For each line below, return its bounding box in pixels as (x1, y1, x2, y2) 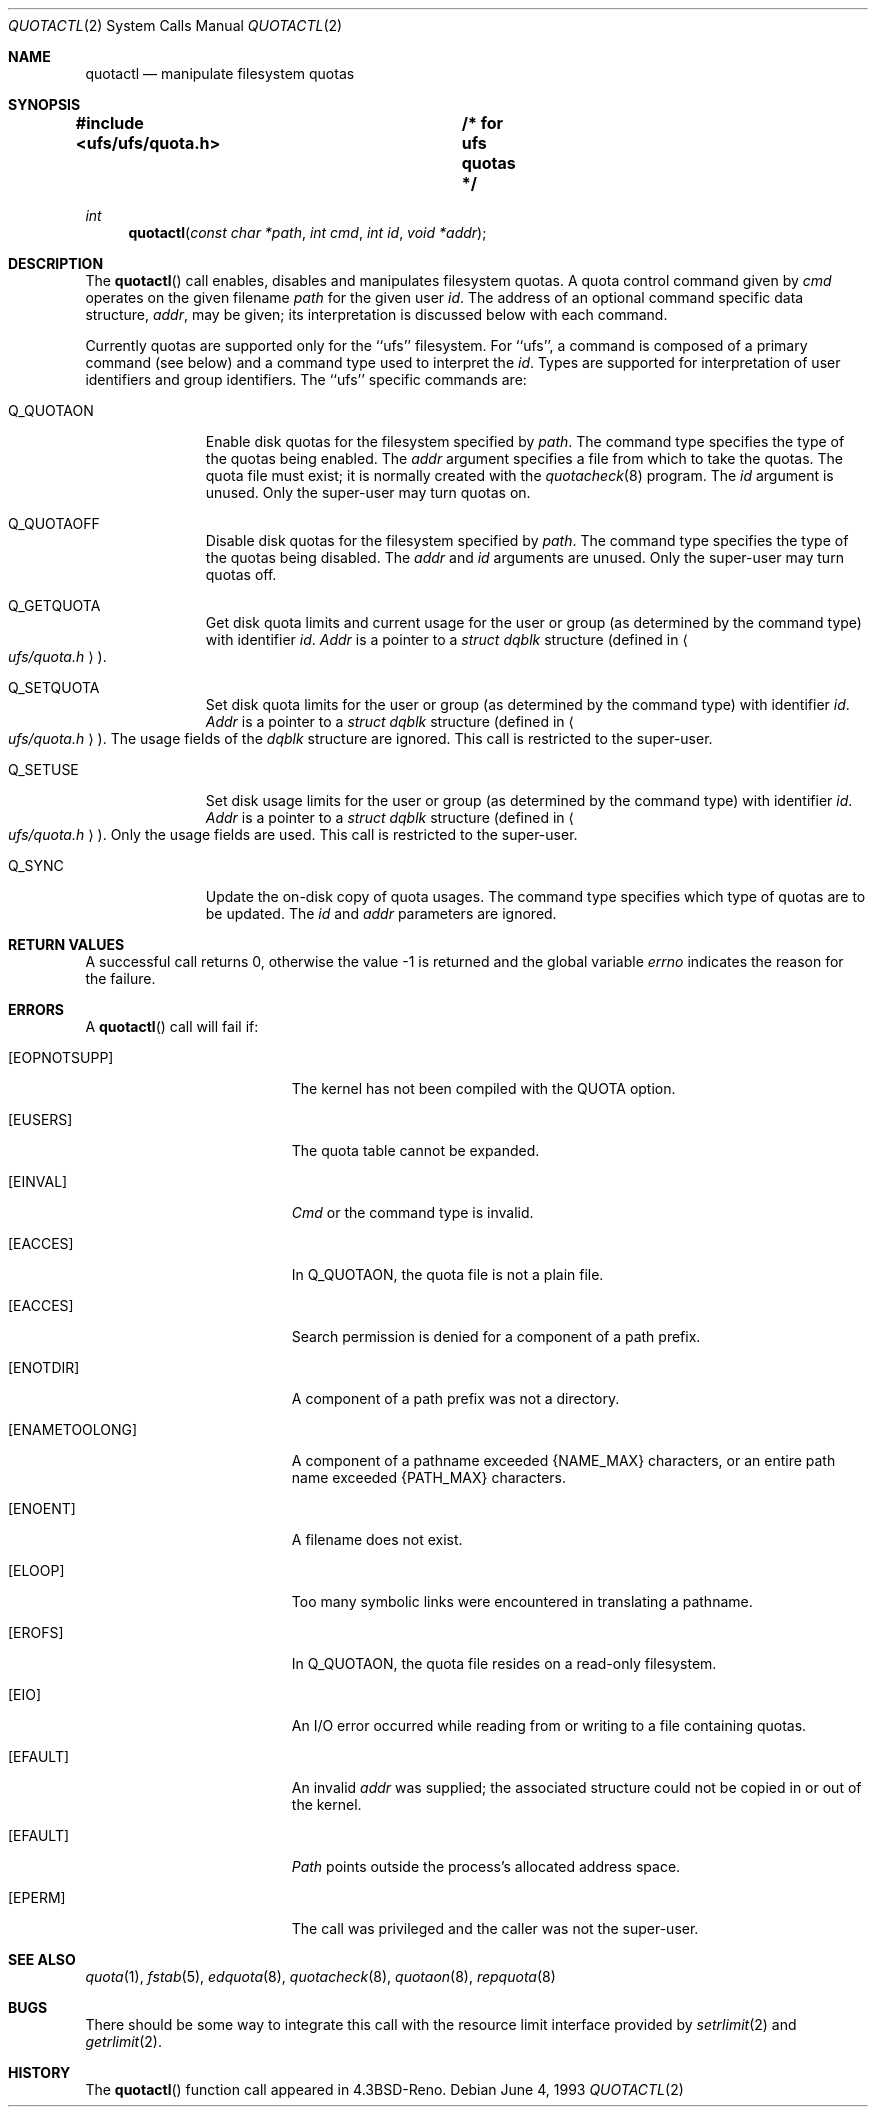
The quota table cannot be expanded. (291, 1142, 540, 1159)
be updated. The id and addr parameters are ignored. (205, 905, 557, 922)
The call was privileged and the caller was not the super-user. (291, 1920, 699, 1937)
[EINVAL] (8, 1173, 68, 1190)
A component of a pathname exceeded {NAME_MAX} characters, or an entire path (291, 1452, 836, 1469)
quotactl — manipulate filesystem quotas (85, 65, 355, 82)
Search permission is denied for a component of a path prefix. (291, 1328, 701, 1345)
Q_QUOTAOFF (8, 515, 100, 532)
